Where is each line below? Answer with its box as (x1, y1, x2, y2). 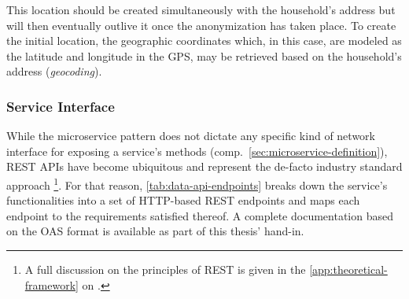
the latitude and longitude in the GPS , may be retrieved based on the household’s (6, 47, 402, 64)
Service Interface (6, 96, 115, 116)
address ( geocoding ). (6, 63, 102, 79)
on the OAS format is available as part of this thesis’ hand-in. (6, 223, 304, 239)
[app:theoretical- (309, 261, 388, 277)
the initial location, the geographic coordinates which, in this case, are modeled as (6, 32, 402, 49)
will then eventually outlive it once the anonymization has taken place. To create (6, 17, 396, 33)
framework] (24, 276, 79, 293)
